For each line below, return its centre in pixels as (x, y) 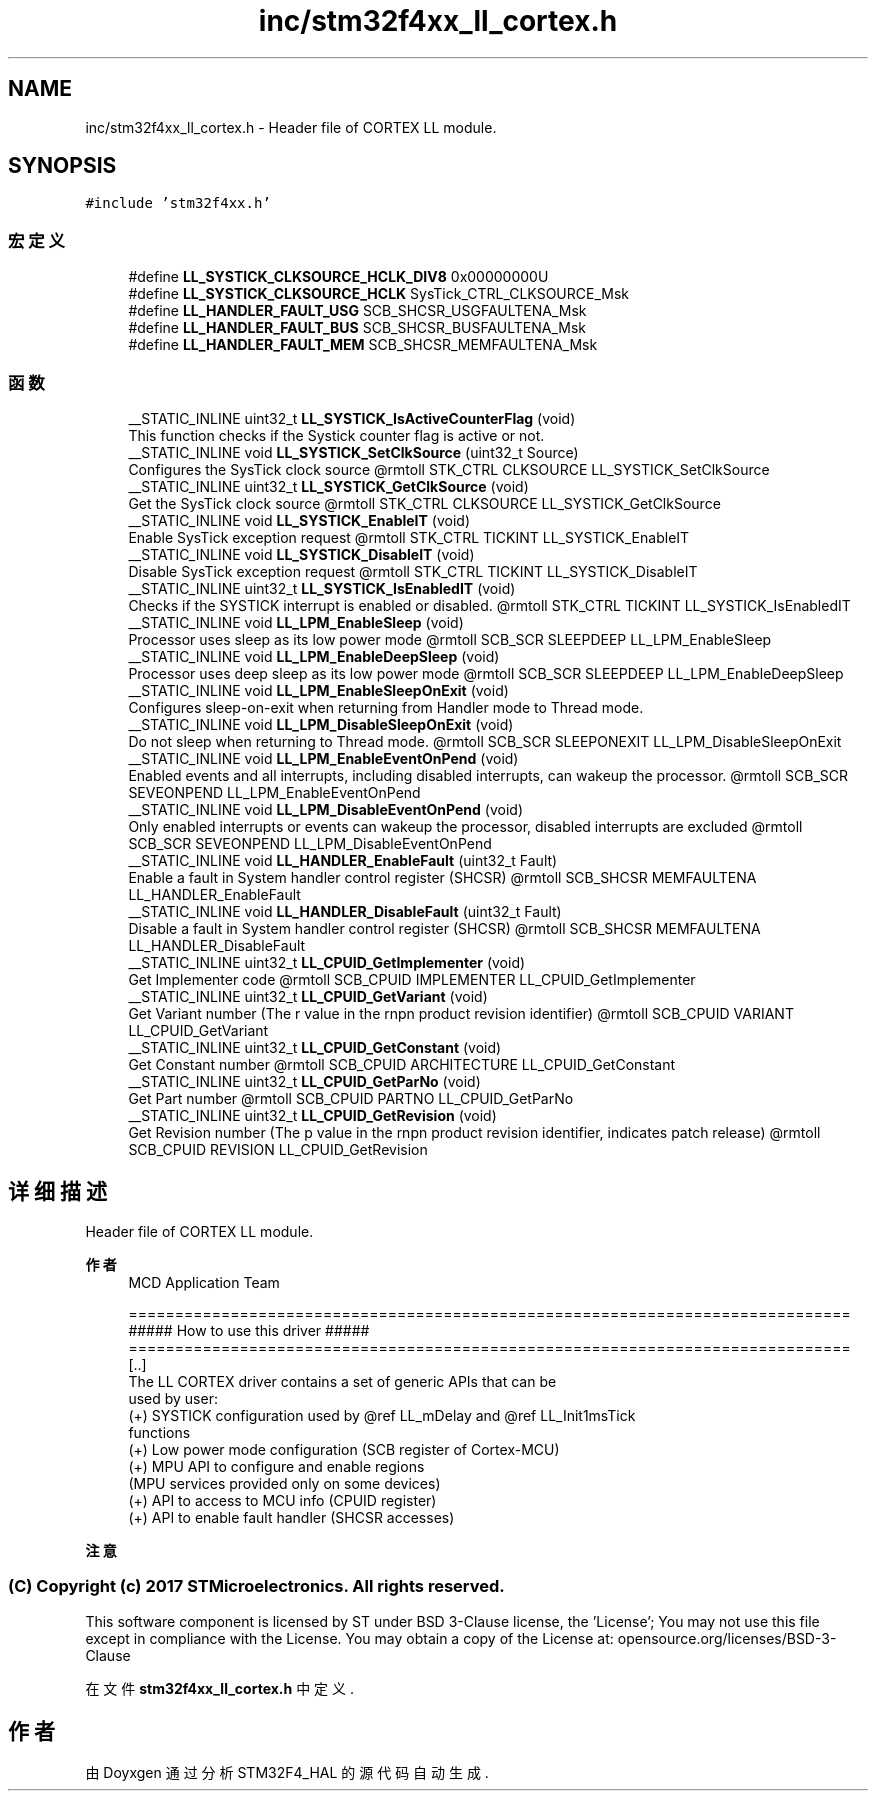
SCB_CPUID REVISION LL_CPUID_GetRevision (278, 1149)
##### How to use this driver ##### (249, 1330)
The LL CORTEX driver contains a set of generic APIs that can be (342, 1381)
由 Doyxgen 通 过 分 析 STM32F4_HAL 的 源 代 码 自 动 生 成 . (287, 1773)
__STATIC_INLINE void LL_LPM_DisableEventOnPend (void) (325, 809)
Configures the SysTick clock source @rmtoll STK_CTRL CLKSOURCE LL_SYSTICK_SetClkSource (449, 469)
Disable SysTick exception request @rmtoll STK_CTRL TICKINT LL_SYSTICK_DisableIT (413, 571)
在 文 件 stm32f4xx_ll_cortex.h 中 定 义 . (220, 1688)
